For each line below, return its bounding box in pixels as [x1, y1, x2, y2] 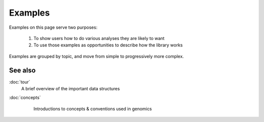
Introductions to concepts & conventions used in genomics [33, 105, 152, 112]
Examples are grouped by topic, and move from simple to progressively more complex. [9, 53, 184, 59]
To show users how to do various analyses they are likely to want [33, 35, 165, 41]
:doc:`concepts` [9, 95, 41, 101]
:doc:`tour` [9, 79, 30, 85]
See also [9, 66, 36, 74]
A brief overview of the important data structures [21, 86, 120, 92]
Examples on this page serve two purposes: [9, 24, 98, 30]
